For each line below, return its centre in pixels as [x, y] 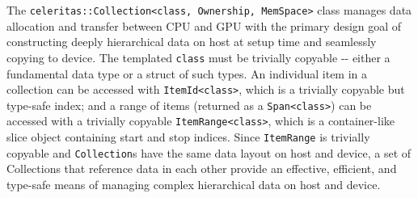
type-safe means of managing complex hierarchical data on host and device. [194, 184]
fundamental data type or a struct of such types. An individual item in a [187, 73]
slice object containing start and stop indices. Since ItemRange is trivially [188, 137]
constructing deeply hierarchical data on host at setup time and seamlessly [192, 42]
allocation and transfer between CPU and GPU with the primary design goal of [204, 25]
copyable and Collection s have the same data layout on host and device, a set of [209, 152]
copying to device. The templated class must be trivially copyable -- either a [198, 57]
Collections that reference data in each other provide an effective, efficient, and [202, 169]
